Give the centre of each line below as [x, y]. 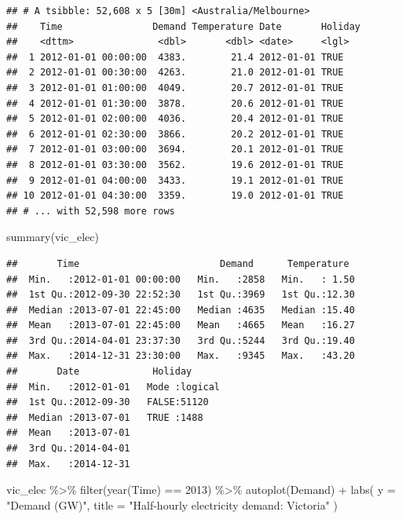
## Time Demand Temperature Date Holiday [184, 26]
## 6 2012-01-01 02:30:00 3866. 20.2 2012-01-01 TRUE [175, 134]
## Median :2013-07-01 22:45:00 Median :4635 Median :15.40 [181, 310]
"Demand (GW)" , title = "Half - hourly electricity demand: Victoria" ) [172, 504]
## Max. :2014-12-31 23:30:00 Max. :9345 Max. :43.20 [181, 356]
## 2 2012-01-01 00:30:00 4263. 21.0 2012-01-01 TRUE [175, 73]
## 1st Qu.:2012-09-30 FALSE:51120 [108, 402]
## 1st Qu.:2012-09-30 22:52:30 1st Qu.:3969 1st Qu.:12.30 [181, 295]
